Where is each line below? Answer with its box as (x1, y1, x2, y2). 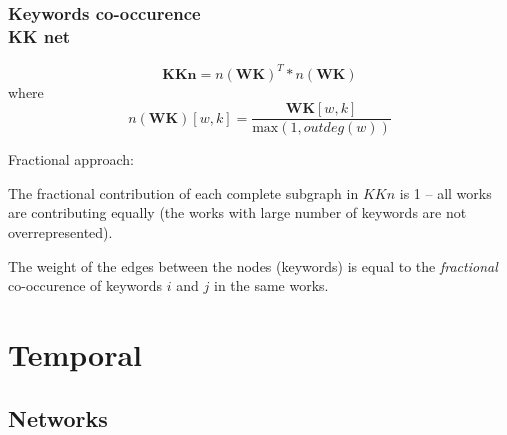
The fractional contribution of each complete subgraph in (8, 182, 359, 203)
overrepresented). (8, 222, 113, 243)
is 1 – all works (399, 182, 492, 203)
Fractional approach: (8, 149, 134, 170)
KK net (8, 23, 71, 48)
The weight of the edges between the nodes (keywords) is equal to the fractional (8, 255, 498, 276)
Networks (8, 402, 108, 433)
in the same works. (213, 275, 329, 296)
